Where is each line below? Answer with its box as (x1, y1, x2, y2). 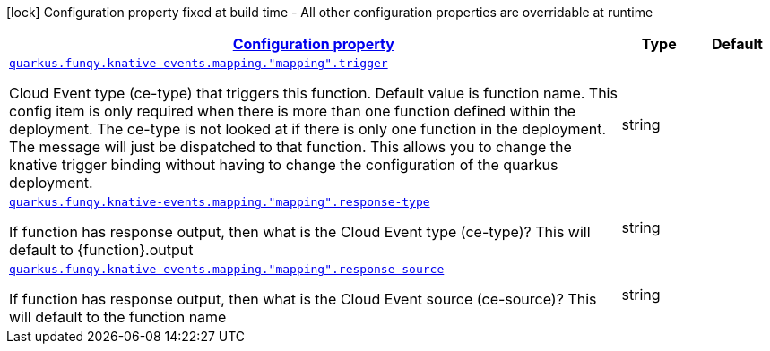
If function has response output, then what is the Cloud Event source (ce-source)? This (9, 290, 597, 308)
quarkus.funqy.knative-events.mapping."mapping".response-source (9, 262, 445, 276)
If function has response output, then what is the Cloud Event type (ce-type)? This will (9, 223, 591, 241)
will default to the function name (9, 308, 227, 326)
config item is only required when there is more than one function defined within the (9, 102, 576, 120)
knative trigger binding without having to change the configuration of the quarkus (9, 156, 558, 174)
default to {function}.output (9, 241, 194, 259)
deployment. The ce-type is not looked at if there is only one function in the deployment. (9, 120, 607, 138)
